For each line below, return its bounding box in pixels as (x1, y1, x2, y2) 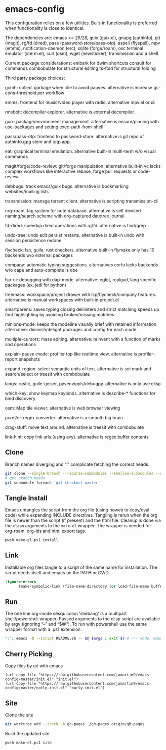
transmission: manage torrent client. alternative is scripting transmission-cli (5, 198, 159, 204)
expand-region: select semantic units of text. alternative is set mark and (5, 365, 152, 372)
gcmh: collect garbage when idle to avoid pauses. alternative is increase (5, 84, 153, 90)
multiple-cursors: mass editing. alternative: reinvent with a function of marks (5, 336, 161, 342)
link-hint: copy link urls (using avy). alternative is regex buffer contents (5, 434, 149, 440)
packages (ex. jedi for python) (5, 282, 67, 288)
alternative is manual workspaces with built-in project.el (5, 297, 119, 302)
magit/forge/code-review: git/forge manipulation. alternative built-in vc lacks (5, 163, 161, 169)
